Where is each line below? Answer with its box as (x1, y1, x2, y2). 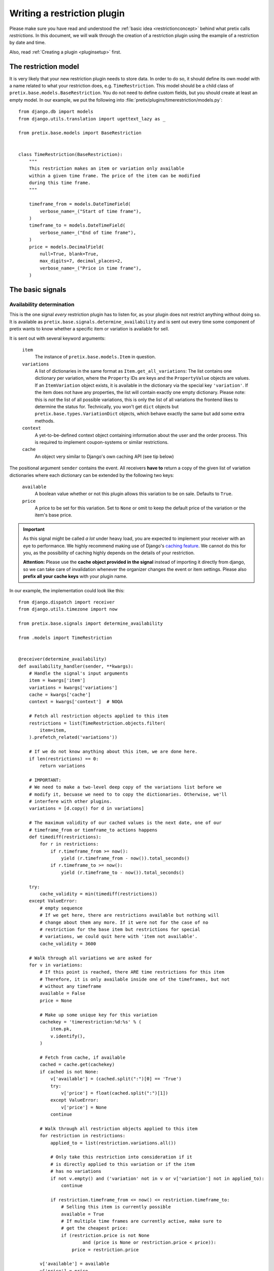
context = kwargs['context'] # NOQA (28, 699, 123, 705)
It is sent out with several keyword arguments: (9, 335, 106, 341)
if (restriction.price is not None (61, 1232, 150, 1238)
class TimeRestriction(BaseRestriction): (18, 152, 123, 157)
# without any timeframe (40, 984, 101, 989)
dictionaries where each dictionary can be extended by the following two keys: (9, 472, 175, 478)
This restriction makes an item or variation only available (28, 166, 185, 171)
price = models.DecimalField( (28, 244, 104, 250)
